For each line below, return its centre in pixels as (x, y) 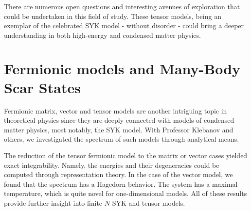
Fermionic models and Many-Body (122, 68)
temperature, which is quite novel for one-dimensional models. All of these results (125, 193)
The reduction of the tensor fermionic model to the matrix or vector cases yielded (126, 155)
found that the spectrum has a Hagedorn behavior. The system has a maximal (121, 184)
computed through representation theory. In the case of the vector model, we (118, 174)
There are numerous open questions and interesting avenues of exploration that (122, 6)
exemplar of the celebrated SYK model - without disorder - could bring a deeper (124, 25)
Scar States (42, 87)
